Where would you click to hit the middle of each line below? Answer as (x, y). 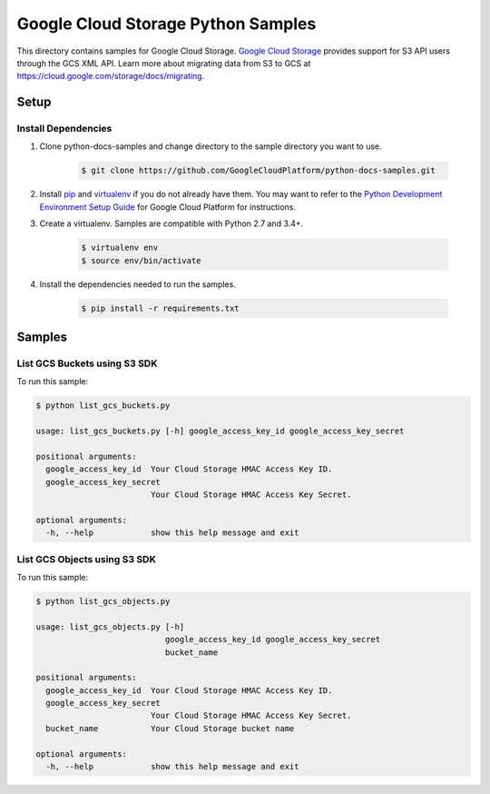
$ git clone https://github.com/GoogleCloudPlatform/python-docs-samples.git (258, 171)
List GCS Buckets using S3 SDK (87, 363)
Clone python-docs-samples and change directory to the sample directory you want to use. (211, 146)
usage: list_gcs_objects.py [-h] (110, 626)
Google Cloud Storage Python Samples (167, 24)
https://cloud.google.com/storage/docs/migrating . (111, 76)
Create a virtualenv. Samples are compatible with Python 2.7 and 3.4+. (171, 223)
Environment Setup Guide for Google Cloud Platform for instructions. (168, 207)
